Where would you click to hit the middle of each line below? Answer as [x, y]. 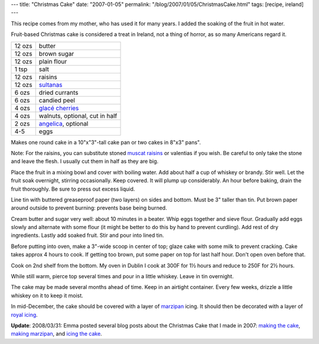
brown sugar [56, 53]
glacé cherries [59, 108]
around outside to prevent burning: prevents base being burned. [89, 208]
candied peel [57, 100]
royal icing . [24, 314]
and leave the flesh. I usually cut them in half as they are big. [85, 161]
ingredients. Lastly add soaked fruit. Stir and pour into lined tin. [87, 235]
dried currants [58, 92]
